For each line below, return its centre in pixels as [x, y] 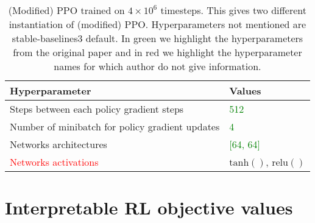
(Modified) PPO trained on [66, 10]
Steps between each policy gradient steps [97, 109]
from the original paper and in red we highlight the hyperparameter [157, 52]
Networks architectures [58, 144]
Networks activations [54, 162]
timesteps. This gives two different [234, 10]
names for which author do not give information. [157, 66]
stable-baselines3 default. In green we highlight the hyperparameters [157, 38]
